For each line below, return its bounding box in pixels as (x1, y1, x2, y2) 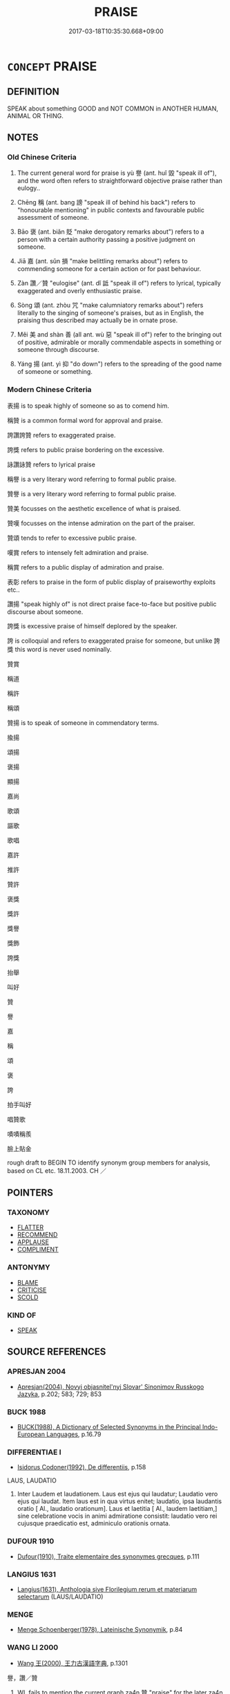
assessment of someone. (17, 214, 90, 222)
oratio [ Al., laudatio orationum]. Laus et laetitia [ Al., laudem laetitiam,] (17, 1505, 218, 1513)
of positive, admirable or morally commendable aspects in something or (17, 338, 222, 346)
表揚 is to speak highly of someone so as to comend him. (7, 402, 169, 410)
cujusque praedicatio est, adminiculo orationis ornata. (17, 1519, 171, 1527)
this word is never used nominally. (15, 645, 112, 653)
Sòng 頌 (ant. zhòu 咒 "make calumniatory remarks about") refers (17, 301, 204, 310)
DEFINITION (7, 86, 60, 97)
